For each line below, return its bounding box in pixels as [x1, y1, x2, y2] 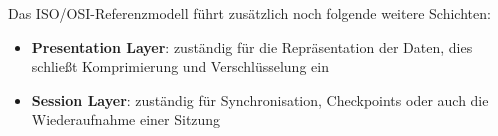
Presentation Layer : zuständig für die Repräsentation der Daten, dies [31, 36, 473, 57]
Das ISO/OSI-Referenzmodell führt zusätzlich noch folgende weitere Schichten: [8, 3, 491, 23]
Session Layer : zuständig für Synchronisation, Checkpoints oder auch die [31, 89, 489, 110]
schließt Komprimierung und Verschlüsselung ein [31, 56, 329, 77]
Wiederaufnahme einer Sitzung [31, 109, 221, 130]
